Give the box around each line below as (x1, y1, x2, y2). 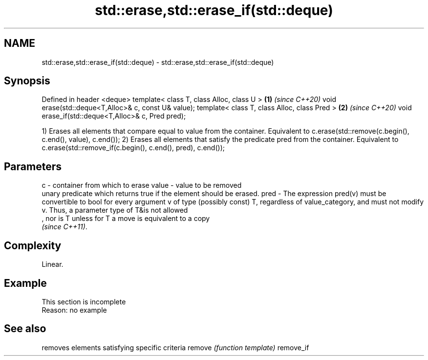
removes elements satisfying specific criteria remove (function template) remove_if (42, 343, 309, 352)
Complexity (4, 239, 62, 252)
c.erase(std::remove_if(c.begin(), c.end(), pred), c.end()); (42, 143, 225, 152)
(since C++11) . (42, 222, 87, 231)
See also (4, 322, 46, 335)
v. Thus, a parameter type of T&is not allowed (42, 206, 188, 215)
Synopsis (4, 75, 50, 87)
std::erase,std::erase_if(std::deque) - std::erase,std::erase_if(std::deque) (42, 58, 274, 66)
